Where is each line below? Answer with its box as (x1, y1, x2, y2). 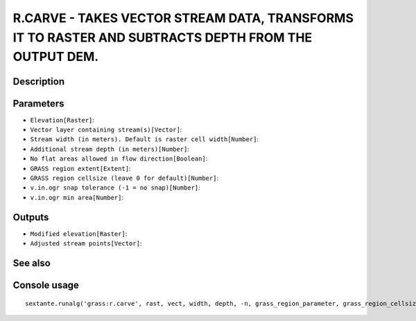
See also (12, 257, 51, 269)
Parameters (12, 98, 64, 109)
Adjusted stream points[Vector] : (30, 239, 142, 248)
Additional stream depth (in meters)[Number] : (30, 145, 190, 153)
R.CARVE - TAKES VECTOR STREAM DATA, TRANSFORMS (12, 10, 354, 26)
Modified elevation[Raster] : (30, 229, 128, 238)
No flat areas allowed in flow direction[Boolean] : (30, 154, 208, 163)
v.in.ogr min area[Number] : (30, 193, 124, 201)
